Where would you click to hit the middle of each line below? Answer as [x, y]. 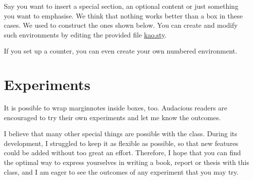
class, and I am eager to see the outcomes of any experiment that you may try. [121, 171]
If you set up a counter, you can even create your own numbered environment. [121, 51]
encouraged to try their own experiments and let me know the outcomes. [112, 117]
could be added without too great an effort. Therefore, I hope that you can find [123, 153]
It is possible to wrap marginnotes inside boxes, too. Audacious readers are [116, 108]
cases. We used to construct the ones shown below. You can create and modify [121, 25]
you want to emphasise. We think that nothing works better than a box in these [123, 15]
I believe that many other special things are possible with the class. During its [121, 134]
